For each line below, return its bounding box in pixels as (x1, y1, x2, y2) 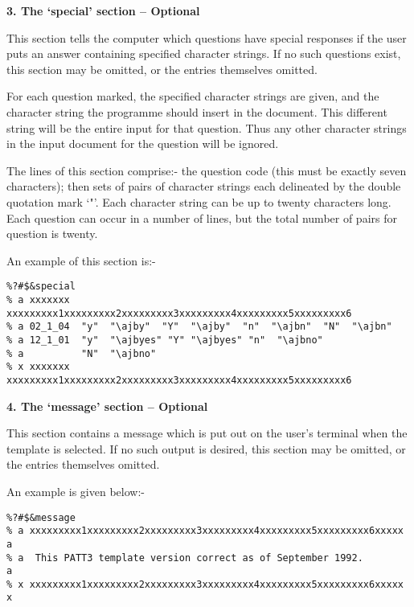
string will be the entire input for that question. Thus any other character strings (6, 119, 407, 136)
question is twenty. (6, 225, 98, 242)
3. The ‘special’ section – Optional (6, 2, 200, 18)
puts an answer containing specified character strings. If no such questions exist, (6, 45, 401, 62)
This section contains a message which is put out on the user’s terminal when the (6, 424, 408, 441)
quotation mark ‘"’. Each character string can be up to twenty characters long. (6, 193, 391, 210)
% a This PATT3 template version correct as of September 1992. (6, 552, 363, 564)
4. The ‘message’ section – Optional (6, 397, 208, 414)
